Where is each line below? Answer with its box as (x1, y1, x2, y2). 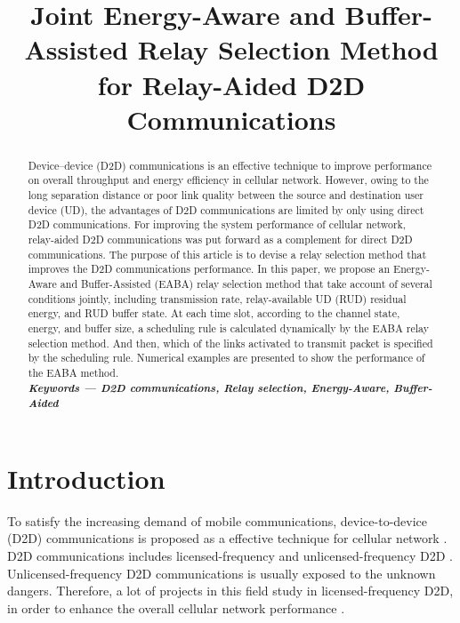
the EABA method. (28, 364, 119, 379)
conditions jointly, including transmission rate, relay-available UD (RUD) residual (28, 291, 407, 306)
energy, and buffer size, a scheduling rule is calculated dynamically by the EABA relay (28, 320, 429, 335)
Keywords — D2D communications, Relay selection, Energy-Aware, (28, 379, 390, 395)
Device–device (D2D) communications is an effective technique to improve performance (28, 157, 432, 172)
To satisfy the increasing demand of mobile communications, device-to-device (7, 511, 428, 530)
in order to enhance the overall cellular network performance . (7, 598, 345, 617)
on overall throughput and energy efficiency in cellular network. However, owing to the (28, 172, 429, 188)
